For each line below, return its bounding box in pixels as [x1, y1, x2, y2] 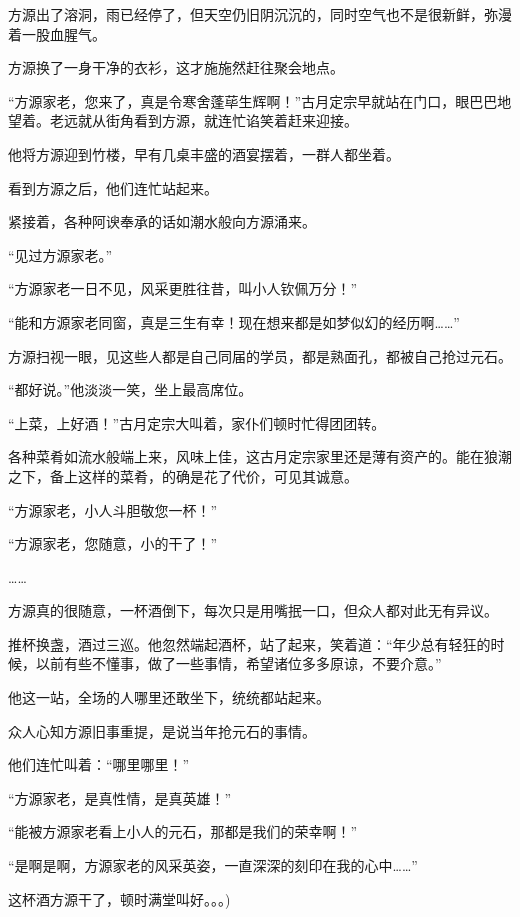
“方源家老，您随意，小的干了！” [8, 533, 218, 554]
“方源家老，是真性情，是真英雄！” [8, 787, 232, 808]
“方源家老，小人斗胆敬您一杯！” [8, 499, 218, 520]
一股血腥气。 [21, 23, 106, 44]
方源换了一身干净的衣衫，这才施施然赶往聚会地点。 [8, 57, 344, 78]
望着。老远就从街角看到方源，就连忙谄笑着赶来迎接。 [8, 110, 358, 131]
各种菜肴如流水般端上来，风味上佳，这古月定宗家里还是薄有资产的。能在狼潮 [8, 446, 512, 467]
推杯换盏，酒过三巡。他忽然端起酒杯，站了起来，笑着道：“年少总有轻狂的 [8, 633, 491, 654]
